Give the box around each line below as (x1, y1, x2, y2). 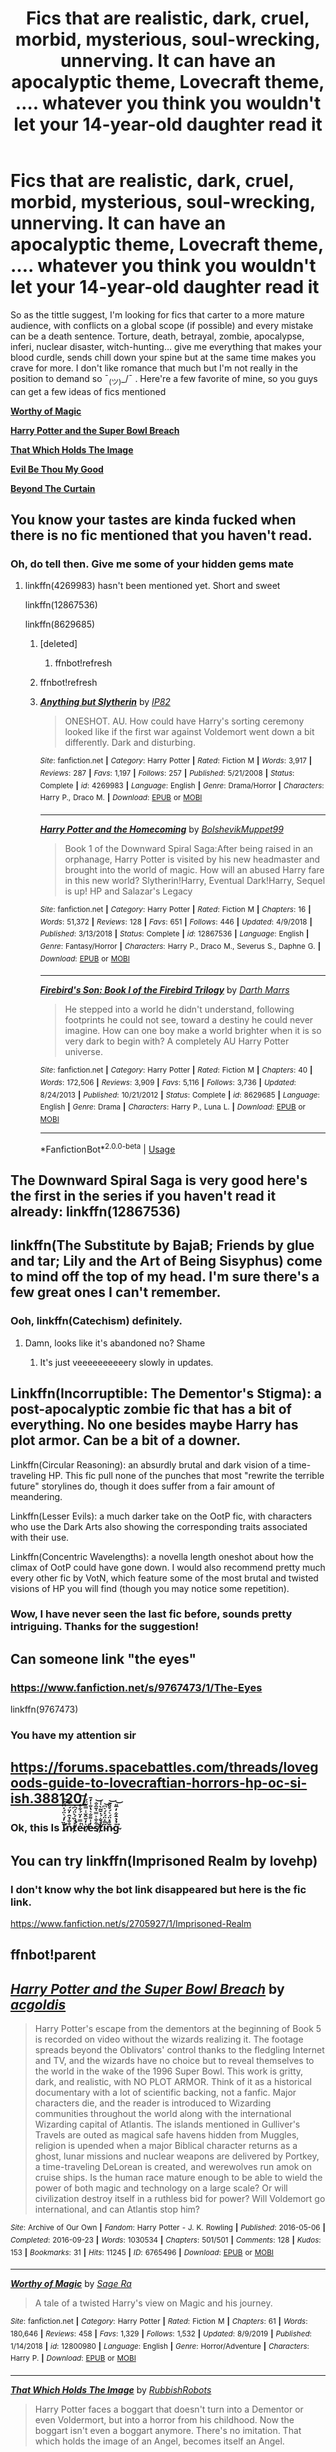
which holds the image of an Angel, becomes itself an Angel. (34, 2435, 285, 2447)
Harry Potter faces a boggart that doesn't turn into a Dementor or (34, 2403, 304, 2415)
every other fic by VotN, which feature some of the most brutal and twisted (10, 1572, 319, 1584)
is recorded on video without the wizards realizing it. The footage (34, 2033, 304, 2046)
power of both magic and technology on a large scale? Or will (34, 2182, 288, 2194)
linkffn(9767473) (10, 1703, 79, 1716)
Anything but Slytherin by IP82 (39, 696, 171, 708)
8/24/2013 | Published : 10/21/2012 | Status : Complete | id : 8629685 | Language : (39, 1090, 320, 1100)
